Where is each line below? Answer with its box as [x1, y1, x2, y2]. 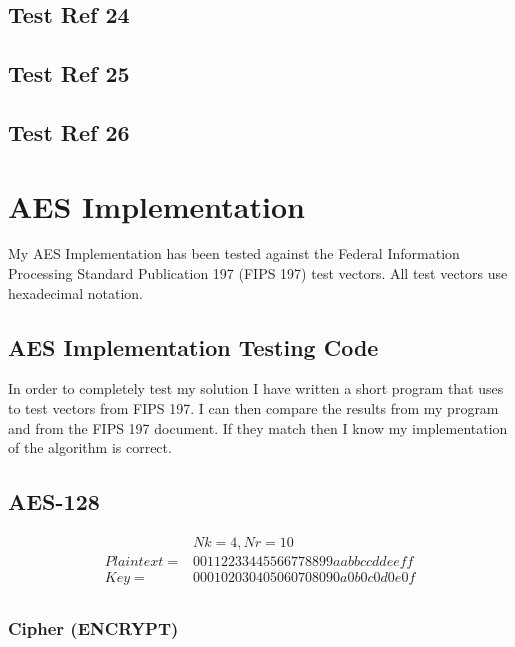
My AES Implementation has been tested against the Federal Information [8, 243, 460, 264]
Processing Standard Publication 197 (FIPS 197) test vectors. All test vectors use [8, 263, 508, 284]
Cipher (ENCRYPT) [8, 616, 179, 641]
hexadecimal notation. [8, 282, 143, 303]
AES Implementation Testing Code [8, 331, 379, 362]
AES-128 [8, 486, 100, 517]
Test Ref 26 [8, 116, 130, 147]
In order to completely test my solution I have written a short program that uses [8, 378, 504, 399]
